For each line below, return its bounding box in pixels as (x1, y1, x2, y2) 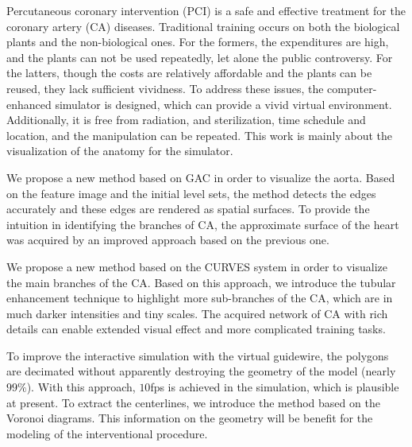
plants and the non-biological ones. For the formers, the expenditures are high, (6, 33, 389, 50)
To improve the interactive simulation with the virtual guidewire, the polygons (6, 347, 389, 363)
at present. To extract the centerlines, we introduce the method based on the (6, 394, 380, 410)
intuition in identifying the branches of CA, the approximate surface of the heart (6, 216, 399, 232)
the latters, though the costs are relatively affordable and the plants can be (6, 64, 372, 81)
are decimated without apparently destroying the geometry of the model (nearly (6, 363, 396, 379)
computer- (327, 80, 377, 96)
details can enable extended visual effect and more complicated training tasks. (6, 321, 386, 337)
